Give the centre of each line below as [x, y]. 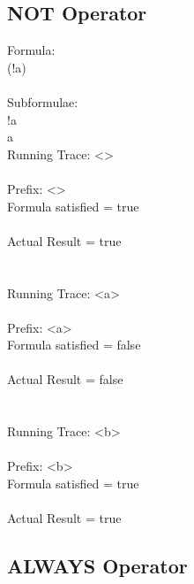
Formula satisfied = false [74, 345]
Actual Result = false [65, 379]
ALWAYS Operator [97, 566]
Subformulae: [43, 101]
